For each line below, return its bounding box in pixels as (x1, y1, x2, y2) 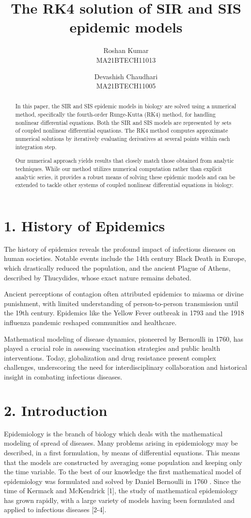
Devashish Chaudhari (94, 71, 158, 81)
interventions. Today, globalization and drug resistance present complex (4, 352, 216, 363)
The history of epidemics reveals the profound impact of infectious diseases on (4, 243, 235, 254)
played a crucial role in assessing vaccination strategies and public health (4, 343, 220, 353)
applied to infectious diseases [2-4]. (4, 504, 107, 515)
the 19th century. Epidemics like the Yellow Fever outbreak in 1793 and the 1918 (4, 308, 244, 318)
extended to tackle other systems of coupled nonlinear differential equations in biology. (15, 181, 234, 189)
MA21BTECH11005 (96, 81, 156, 91)
